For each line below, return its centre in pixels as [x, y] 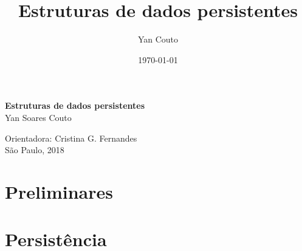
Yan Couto [158, 39]
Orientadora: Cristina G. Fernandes [71, 138]
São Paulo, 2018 [35, 150]
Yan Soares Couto [38, 117]
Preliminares [59, 191]
